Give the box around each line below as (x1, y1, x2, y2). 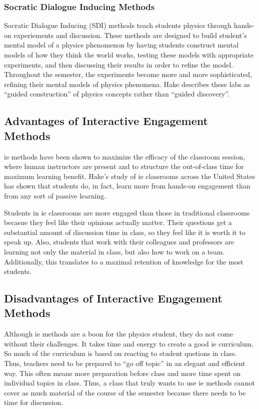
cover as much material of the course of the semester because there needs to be (4, 387, 246, 397)
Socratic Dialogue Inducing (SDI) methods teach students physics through (4, 20, 232, 30)
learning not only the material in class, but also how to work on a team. (4, 246, 225, 256)
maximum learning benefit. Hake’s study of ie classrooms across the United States (4, 170, 255, 181)
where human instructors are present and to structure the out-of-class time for (4, 161, 244, 171)
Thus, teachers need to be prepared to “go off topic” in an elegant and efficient (4, 358, 245, 368)
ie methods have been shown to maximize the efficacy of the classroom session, (4, 151, 245, 161)
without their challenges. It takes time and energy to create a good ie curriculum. (4, 338, 254, 348)
